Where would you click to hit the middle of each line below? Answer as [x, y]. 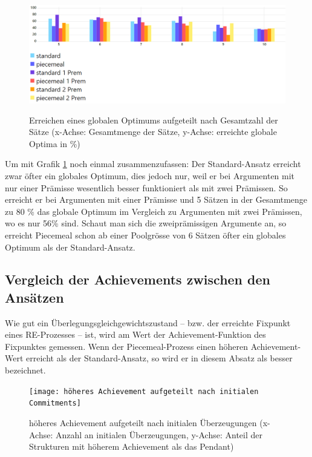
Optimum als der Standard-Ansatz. [70, 247]
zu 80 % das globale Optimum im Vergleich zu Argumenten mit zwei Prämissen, [154, 211]
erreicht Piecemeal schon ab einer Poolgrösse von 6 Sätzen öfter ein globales [145, 235]
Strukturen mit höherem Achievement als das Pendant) [132, 446]
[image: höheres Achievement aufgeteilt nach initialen [144, 391]
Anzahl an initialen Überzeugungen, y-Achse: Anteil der [159, 434]
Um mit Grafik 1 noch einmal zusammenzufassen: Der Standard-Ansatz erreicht [153, 164]
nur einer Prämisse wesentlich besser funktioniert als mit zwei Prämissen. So [146, 187]
